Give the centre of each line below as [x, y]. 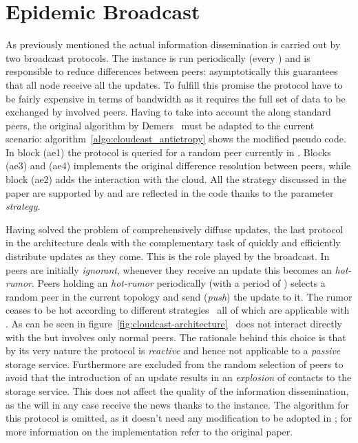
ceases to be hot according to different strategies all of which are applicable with [178, 310]
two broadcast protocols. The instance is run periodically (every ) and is [158, 57]
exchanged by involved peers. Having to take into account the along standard [168, 112]
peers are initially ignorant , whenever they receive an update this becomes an [169, 269]
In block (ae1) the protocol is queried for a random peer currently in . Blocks [168, 152]
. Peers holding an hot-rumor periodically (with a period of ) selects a [178, 283]
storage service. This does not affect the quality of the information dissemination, [177, 390]
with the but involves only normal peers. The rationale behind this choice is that [176, 337]
